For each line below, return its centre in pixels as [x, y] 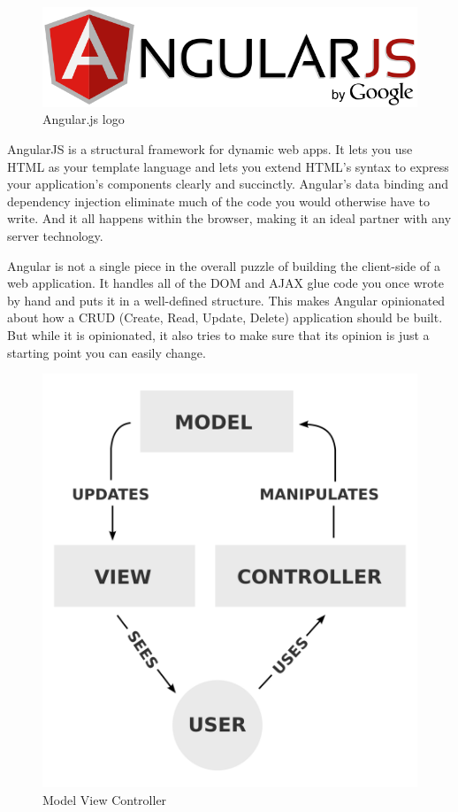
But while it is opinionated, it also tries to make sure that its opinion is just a [218, 334]
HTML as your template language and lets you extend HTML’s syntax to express [228, 166]
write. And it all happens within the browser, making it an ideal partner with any [229, 218]
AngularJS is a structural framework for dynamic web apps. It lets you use [210, 149]
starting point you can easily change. [107, 352]
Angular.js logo [84, 119]
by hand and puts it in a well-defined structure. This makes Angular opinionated [226, 300]
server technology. [55, 236]
